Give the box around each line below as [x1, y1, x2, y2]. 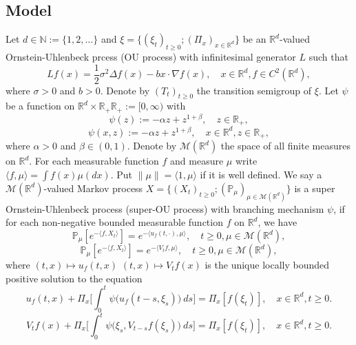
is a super [294, 180, 335, 195]
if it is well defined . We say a [200, 167, 322, 181]
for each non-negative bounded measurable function [6, 215, 223, 229]
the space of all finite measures [220, 138, 350, 153]
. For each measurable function [29, 154, 159, 168]
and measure [170, 154, 224, 168]
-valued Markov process [43, 180, 143, 195]
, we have [258, 215, 297, 229]
